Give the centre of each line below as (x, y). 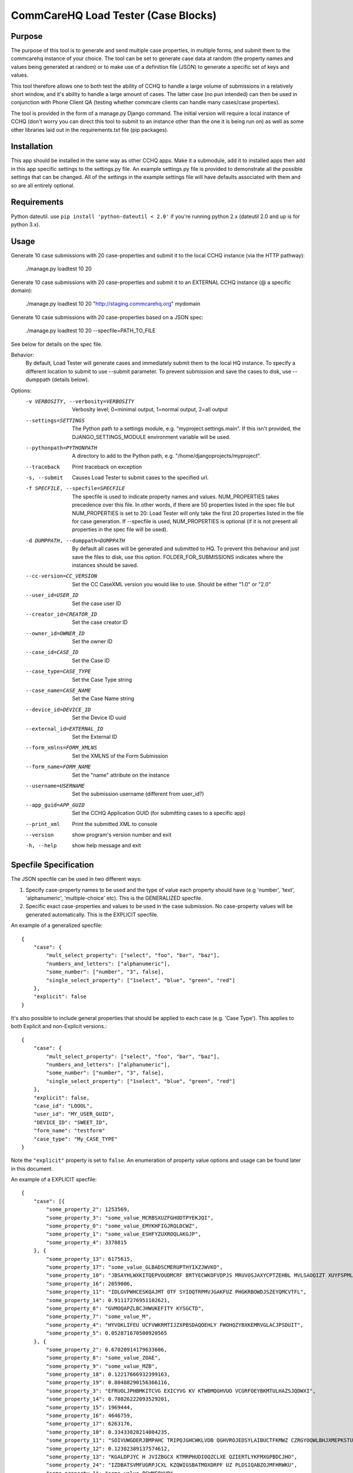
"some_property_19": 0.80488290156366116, (108, 1383)
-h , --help (41, 846)
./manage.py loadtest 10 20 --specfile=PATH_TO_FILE (91, 331)
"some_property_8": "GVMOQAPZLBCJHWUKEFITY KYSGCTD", (125, 1308)
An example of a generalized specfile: (57, 926)
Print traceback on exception (107, 467)
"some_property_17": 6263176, (90, 1424)
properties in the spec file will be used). (120, 530)
